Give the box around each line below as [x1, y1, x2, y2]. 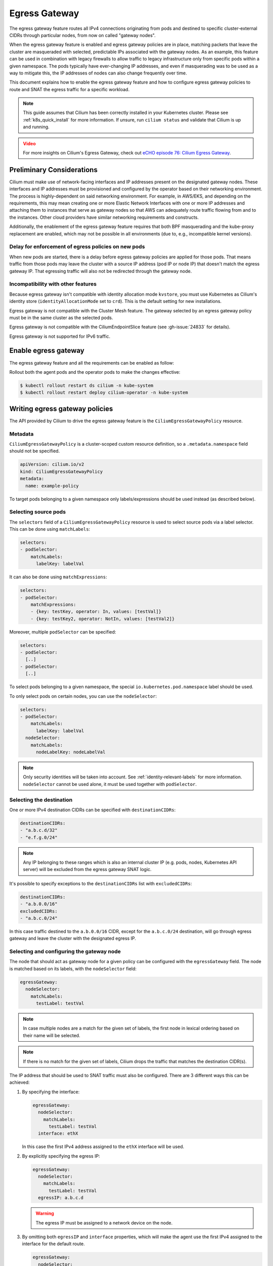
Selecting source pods [9, 508, 66, 516]
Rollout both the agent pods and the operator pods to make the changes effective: [9, 369, 180, 375]
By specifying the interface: [22, 1089, 80, 1095]
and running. [23, 124, 50, 130]
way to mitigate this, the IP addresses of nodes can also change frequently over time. [9, 70, 187, 76]
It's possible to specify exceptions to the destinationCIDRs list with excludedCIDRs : [9, 880, 192, 886]
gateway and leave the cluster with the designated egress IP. [9, 935, 136, 941]
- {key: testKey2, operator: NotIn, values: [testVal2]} [30, 616, 175, 621]
